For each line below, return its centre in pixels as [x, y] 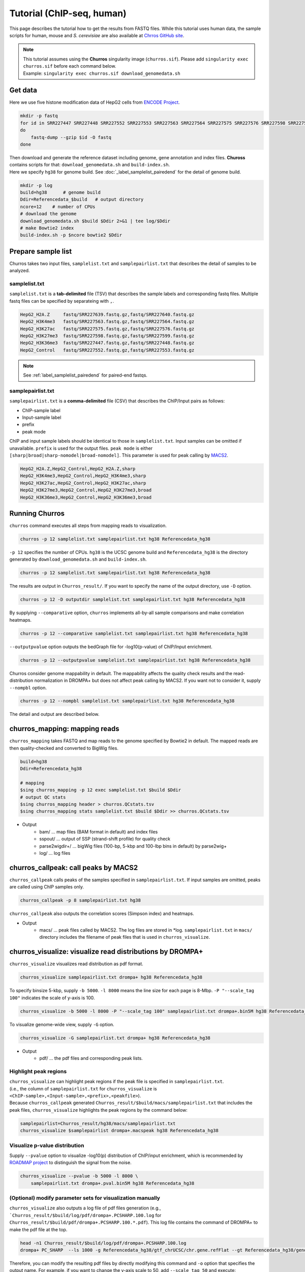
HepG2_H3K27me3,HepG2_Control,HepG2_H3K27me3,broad [86, 490]
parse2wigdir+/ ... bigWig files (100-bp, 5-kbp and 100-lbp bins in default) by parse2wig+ [133, 846]
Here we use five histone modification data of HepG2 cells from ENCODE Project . [95, 102]
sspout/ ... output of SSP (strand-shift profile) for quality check [105, 839]
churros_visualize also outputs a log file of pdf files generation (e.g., [85, 1208]
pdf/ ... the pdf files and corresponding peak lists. [91, 1058]
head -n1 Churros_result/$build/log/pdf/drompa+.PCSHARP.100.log [103, 1243]
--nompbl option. [28, 687]
